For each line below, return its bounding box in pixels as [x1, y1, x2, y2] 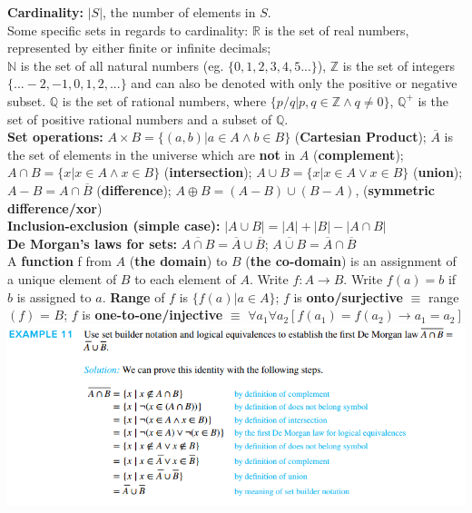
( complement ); [312, 144, 404, 163]
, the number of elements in [103, 3, 256, 21]
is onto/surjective [293, 287, 403, 306]
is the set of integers [342, 55, 455, 74]
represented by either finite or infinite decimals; [7, 38, 271, 57]
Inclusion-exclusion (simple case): [7, 216, 221, 235]
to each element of [134, 269, 236, 288]
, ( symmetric [355, 180, 435, 199]
